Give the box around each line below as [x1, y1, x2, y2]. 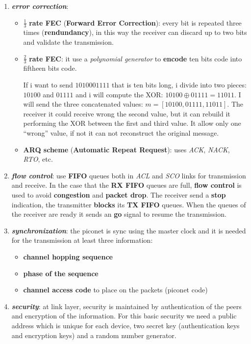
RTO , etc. [23, 154, 53, 164]
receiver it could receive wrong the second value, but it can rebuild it [23, 108, 230, 118]
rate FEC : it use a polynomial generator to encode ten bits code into [29, 53, 242, 63]
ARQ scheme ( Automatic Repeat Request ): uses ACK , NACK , [23, 144, 230, 154]
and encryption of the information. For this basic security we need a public [11, 311, 237, 321]
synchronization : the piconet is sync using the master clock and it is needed [11, 225, 246, 235]
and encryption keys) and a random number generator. [11, 330, 176, 340]
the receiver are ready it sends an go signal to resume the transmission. [11, 209, 226, 219]
